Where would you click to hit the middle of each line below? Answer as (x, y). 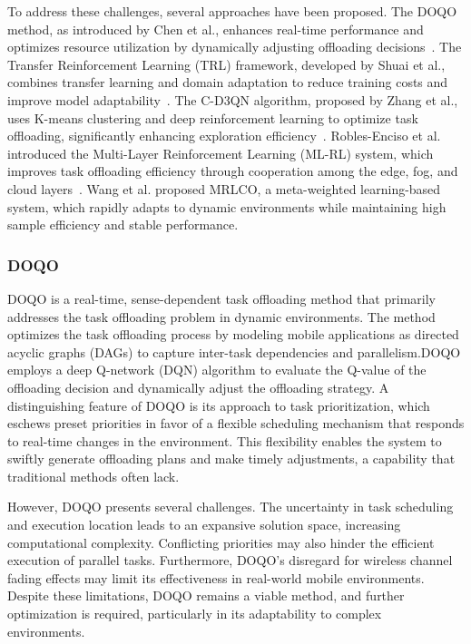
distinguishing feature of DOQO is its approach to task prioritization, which (219, 405)
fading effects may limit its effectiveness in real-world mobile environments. (216, 577)
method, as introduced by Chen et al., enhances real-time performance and (216, 29)
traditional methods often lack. (93, 476)
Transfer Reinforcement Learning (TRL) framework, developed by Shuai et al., (226, 64)
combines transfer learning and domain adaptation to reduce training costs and (228, 82)
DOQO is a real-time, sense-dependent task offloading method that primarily (221, 298)
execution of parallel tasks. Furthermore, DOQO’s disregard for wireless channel (230, 560)
